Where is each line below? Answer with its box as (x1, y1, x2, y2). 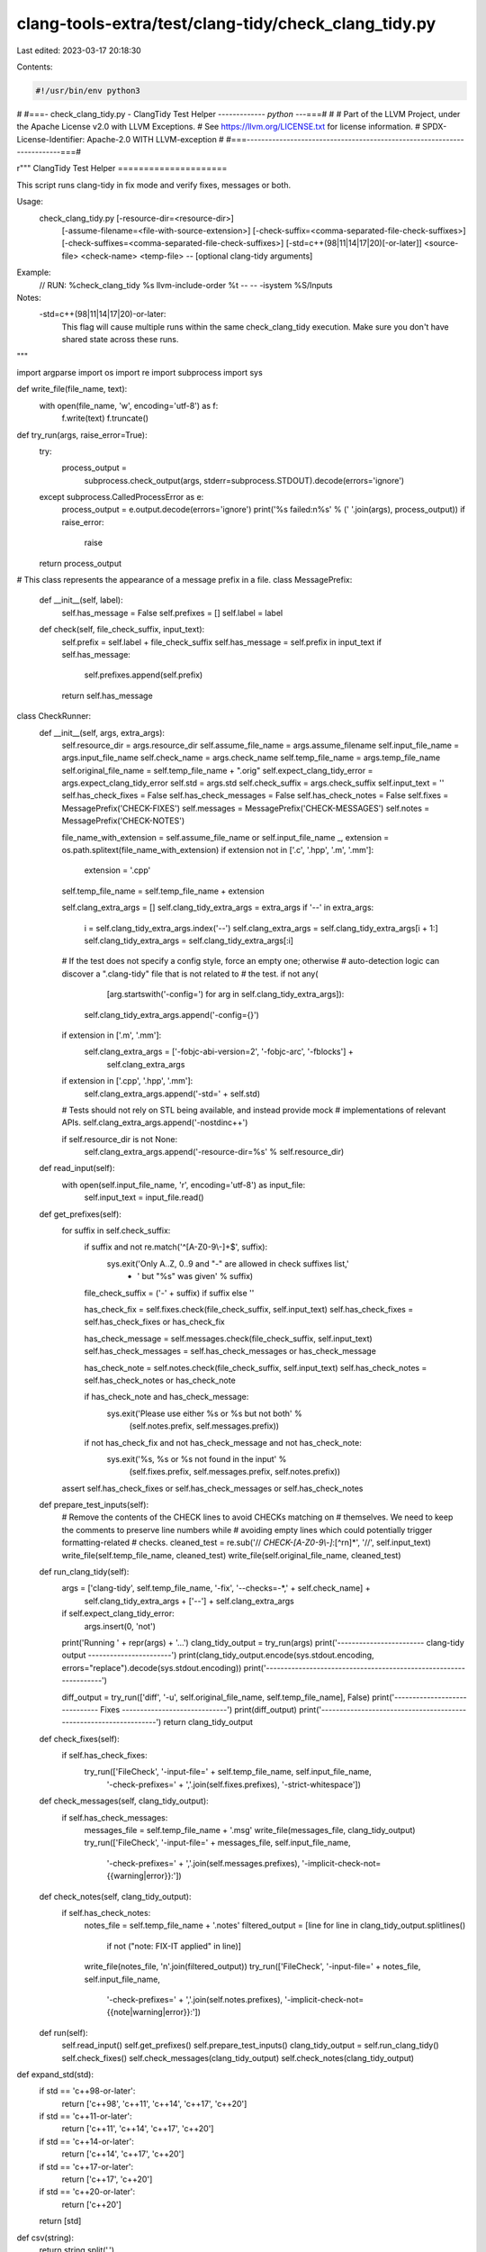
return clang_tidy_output (163, 1717, 254, 1728)
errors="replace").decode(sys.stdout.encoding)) (61, 1662, 242, 1673)
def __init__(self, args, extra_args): (39, 727, 166, 738)
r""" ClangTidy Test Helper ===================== (16, 163, 228, 174)
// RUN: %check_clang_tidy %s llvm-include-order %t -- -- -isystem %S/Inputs (39, 279, 333, 290)
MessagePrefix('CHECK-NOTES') (61, 815, 185, 826)
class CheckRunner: (16, 711, 92, 722)
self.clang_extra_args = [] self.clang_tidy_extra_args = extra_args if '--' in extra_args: (61, 902, 374, 913)
